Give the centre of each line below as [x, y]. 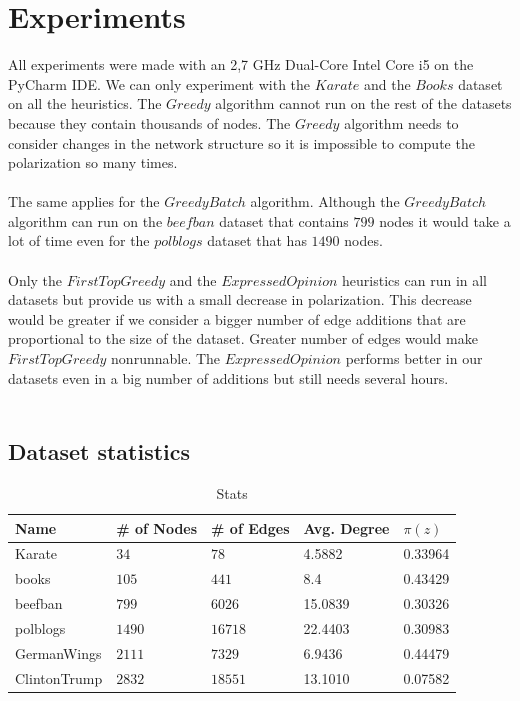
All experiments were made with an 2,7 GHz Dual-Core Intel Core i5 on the [241, 64]
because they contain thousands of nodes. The [149, 122]
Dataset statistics [99, 451]
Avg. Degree [346, 527]
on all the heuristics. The [85, 103]
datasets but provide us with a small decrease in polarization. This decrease [240, 299]
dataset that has [257, 240]
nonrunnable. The [166, 358]
